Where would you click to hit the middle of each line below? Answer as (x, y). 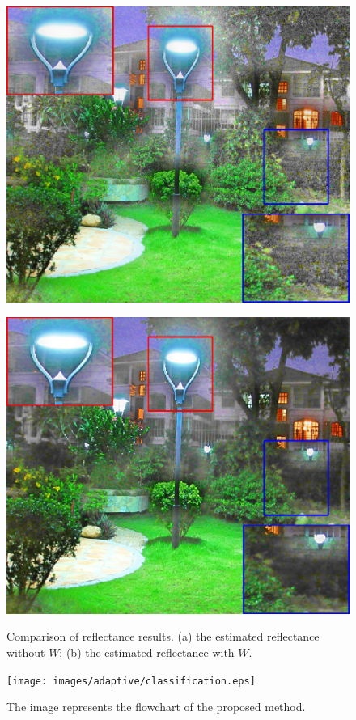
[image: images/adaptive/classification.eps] (131, 681)
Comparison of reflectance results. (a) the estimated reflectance (163, 636)
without (26, 652)
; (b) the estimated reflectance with (147, 652)
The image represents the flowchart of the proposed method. (156, 707)
